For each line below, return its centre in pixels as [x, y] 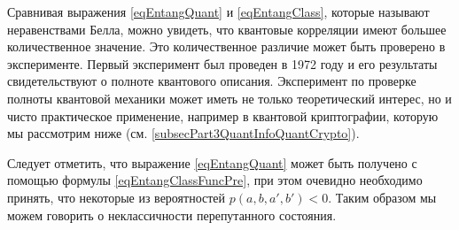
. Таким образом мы [382, 197]
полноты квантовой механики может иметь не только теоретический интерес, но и [229, 98]
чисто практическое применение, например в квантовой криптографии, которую [223, 115]
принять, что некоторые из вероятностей [117, 197]
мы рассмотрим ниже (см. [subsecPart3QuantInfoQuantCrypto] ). [183, 133]
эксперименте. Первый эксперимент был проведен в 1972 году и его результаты [222, 63]
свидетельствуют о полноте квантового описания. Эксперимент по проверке [212, 81]
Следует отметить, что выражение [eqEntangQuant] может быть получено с [212, 162]
